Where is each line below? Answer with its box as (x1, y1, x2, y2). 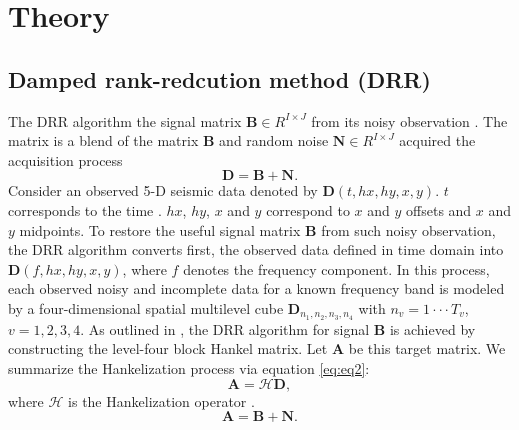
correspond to (266, 199, 350, 220)
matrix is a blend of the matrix (8, 130, 199, 151)
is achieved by (389, 318, 476, 339)
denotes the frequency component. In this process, (183, 258, 490, 279)
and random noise (219, 130, 329, 151)
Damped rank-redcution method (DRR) (8, 63, 431, 94)
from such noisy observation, (321, 219, 496, 240)
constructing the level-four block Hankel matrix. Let (8, 338, 328, 359)
